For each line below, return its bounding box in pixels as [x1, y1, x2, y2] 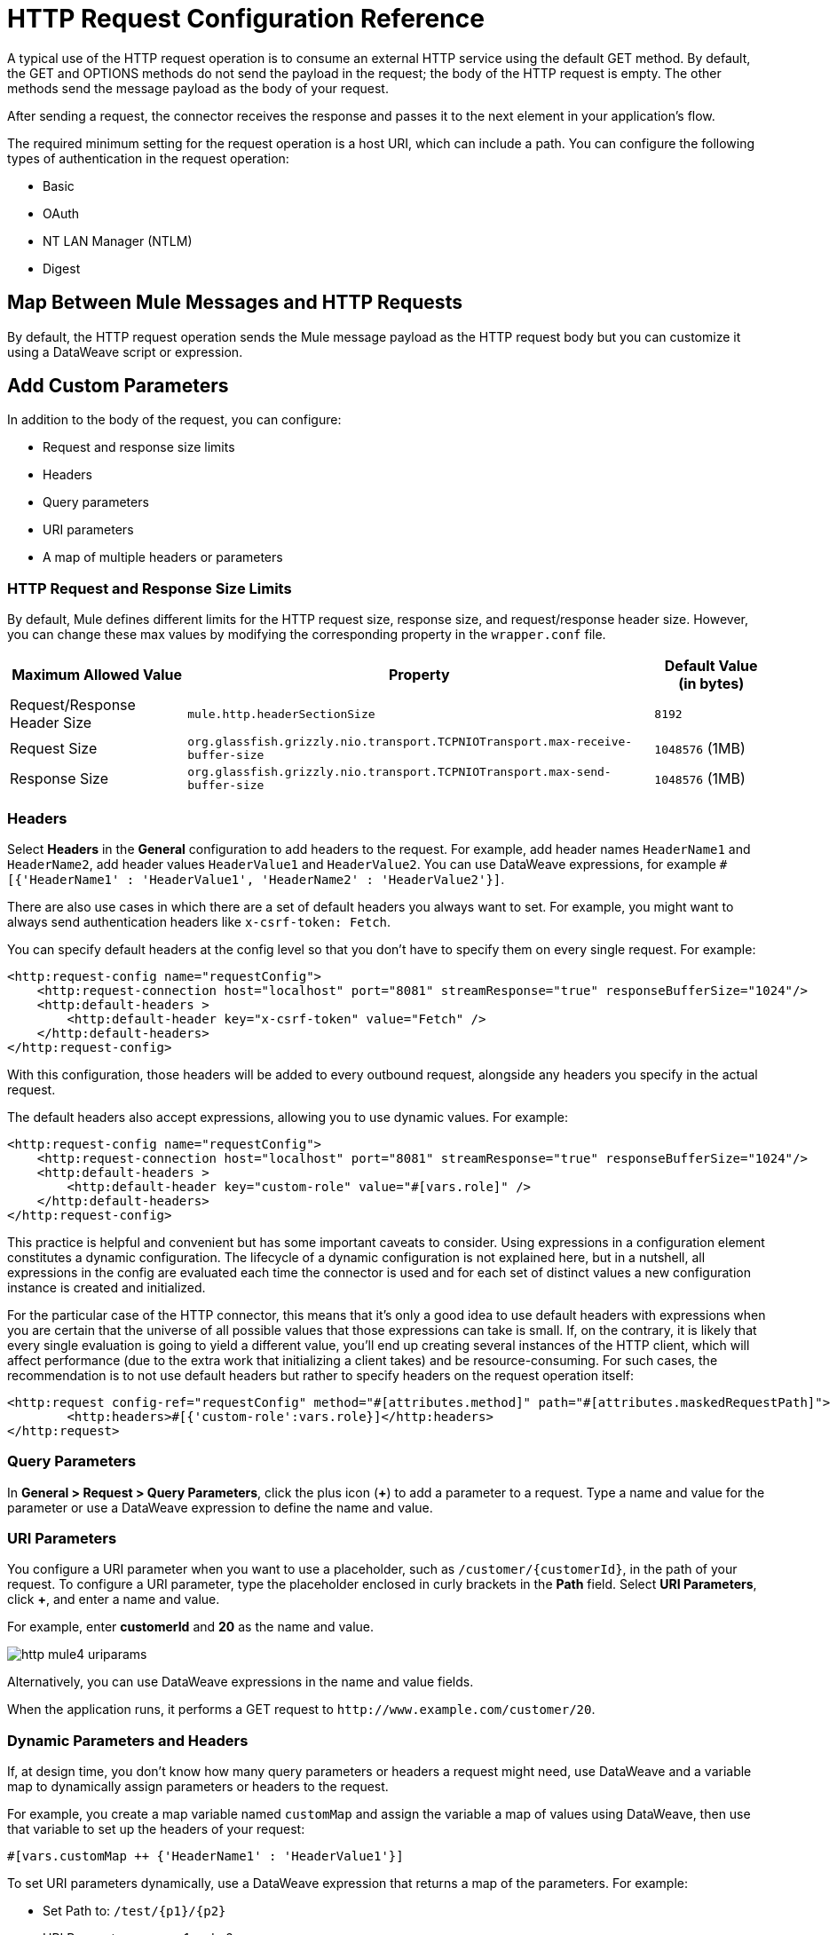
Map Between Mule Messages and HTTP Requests [7, 291, 462, 314]
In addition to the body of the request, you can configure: [7, 412, 342, 428]
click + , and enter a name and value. [7, 1591, 220, 1607]
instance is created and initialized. [7, 1279, 206, 1295]
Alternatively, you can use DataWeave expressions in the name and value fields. [7, 1674, 474, 1690]
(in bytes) [678, 675, 745, 693]
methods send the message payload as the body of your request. [7, 80, 389, 96]
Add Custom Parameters [7, 375, 229, 398]
